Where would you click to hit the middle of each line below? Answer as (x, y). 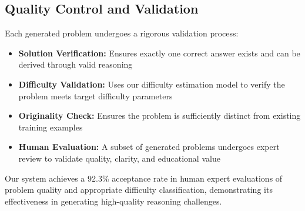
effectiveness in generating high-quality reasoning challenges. (113, 201)
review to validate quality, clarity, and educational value (119, 158)
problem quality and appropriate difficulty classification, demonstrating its (139, 190)
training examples (51, 127)
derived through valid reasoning (76, 64)
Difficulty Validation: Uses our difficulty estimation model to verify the (152, 84)
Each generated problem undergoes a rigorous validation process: (122, 33)
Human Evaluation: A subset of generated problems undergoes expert (149, 147)
